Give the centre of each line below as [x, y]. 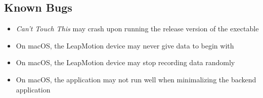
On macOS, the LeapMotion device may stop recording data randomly [125, 62]
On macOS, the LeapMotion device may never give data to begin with [125, 45]
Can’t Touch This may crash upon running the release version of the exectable [137, 29]
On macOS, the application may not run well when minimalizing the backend [136, 79]
